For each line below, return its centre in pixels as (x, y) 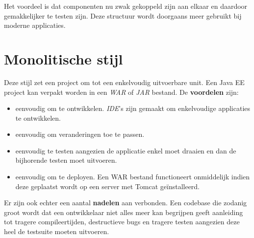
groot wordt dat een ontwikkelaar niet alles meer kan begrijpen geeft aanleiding (124, 212)
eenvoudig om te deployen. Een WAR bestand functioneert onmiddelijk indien (133, 177)
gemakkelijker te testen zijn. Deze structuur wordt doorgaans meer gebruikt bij (123, 15)
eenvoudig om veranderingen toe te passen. (80, 134)
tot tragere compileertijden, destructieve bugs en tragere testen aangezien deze (122, 222)
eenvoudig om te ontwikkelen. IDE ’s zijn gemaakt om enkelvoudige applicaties (133, 108)
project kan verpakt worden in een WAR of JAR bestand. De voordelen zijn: (121, 92)
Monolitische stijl (63, 58)
